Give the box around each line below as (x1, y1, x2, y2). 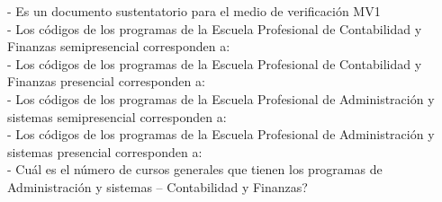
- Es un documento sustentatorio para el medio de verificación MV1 (7, 2, 381, 20)
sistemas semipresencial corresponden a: (7, 107, 227, 126)
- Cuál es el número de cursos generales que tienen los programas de (7, 160, 383, 179)
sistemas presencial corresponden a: (7, 142, 203, 161)
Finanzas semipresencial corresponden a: (7, 37, 230, 56)
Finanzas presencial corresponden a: (7, 72, 205, 91)
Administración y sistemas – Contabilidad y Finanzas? (7, 177, 308, 196)
